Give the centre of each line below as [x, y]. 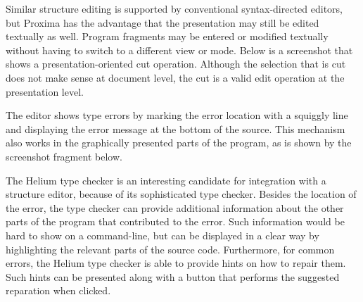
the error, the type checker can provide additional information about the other [175, 207]
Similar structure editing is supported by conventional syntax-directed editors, [174, 8]
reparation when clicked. [58, 290]
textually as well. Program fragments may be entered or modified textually [167, 36]
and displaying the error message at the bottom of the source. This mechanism [176, 128]
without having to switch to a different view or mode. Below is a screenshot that [179, 50]
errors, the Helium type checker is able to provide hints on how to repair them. [176, 263]
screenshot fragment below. [64, 156]
